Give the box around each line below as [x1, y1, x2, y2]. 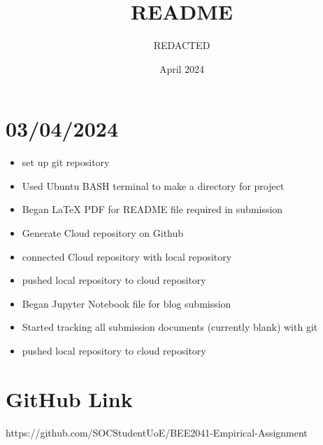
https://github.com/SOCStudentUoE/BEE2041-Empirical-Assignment [6, 425, 308, 439]
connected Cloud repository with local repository [22, 249, 232, 263]
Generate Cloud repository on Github [22, 226, 184, 240]
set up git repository [22, 155, 110, 170]
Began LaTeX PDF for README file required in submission [22, 202, 283, 217]
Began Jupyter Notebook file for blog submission [22, 296, 231, 310]
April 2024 [159, 61, 205, 76]
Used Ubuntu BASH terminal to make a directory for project [22, 178, 285, 193]
